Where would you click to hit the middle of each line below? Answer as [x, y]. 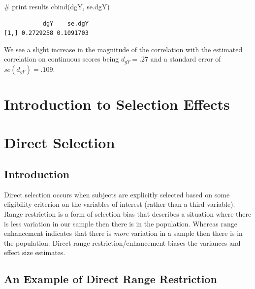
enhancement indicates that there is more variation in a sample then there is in [123, 233]
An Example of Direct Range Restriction [111, 279]
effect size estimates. [35, 252]
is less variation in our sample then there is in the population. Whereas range [121, 223]
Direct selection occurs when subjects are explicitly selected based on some [117, 194]
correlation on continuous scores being [62, 59]
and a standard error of [186, 59]
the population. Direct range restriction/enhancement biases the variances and [122, 242]
